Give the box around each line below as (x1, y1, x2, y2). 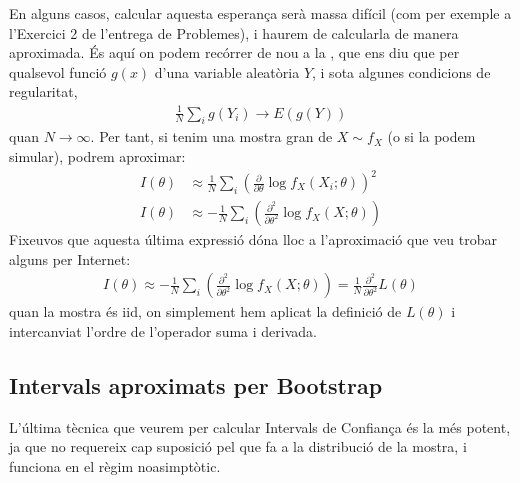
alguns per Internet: (9, 248, 131, 269)
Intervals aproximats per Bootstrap (9, 369, 383, 400)
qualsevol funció (9, 61, 107, 82)
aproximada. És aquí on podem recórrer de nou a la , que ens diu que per (9, 42, 460, 63)
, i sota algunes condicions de (312, 61, 491, 82)
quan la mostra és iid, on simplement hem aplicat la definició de (9, 301, 402, 322)
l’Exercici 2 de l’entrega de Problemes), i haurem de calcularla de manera (9, 22, 459, 43)
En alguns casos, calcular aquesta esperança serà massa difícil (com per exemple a (9, 3, 512, 23)
